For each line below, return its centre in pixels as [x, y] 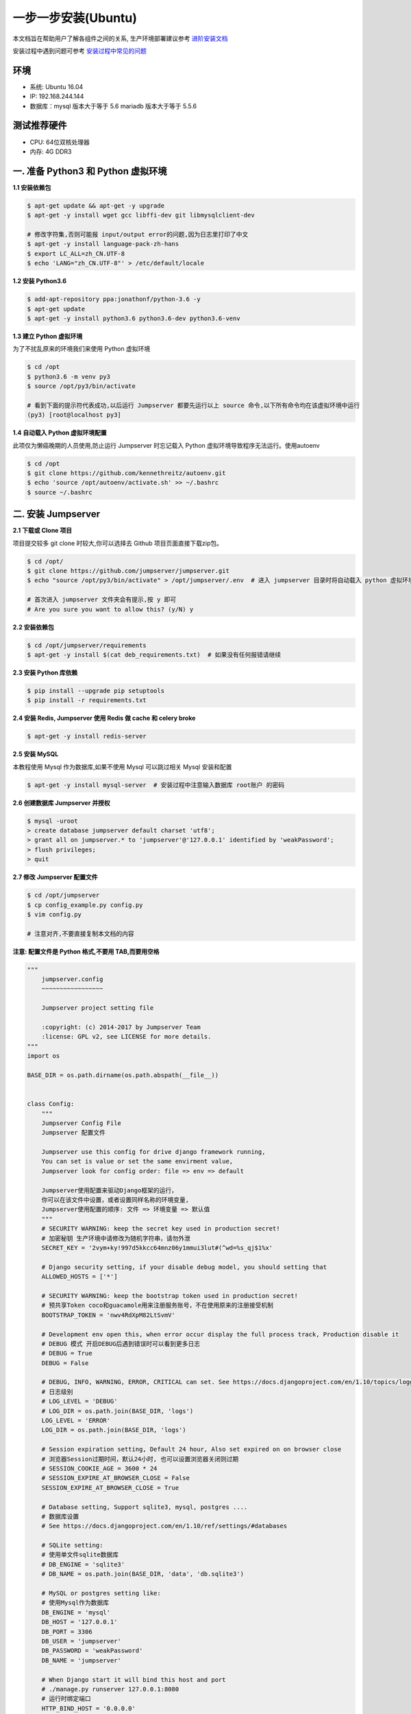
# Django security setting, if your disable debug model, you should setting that [184, 1267]
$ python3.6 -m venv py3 [69, 376]
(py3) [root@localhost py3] [74, 415]
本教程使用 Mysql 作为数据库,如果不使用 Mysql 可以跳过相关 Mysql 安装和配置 [122, 767]
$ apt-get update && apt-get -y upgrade [96, 205]
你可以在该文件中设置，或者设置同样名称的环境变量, [115, 1200]
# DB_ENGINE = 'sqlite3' [83, 1564]
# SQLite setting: [72, 1545]
